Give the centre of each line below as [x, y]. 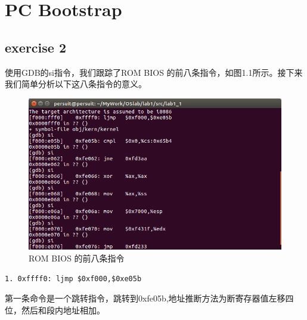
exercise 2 [35, 47]
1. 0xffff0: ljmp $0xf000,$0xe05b [73, 279]
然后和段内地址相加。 [63, 310]
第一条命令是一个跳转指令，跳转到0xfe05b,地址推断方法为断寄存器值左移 [145, 298]
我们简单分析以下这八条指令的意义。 [76, 84]
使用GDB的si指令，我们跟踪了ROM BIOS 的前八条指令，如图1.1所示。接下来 [154, 72]
